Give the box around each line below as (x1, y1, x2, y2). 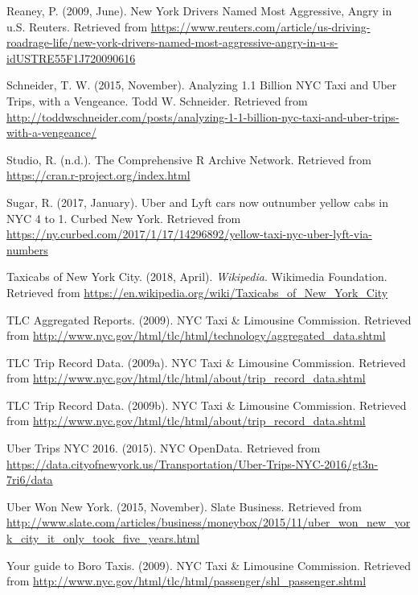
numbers (6, 241, 48, 258)
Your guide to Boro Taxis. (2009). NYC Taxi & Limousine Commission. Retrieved (6, 556, 412, 573)
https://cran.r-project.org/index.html (6, 167, 191, 184)
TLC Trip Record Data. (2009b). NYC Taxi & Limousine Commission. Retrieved (6, 396, 407, 413)
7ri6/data (6, 471, 53, 488)
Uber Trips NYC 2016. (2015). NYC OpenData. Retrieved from (6, 440, 321, 457)
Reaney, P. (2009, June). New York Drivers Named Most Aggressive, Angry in (6, 2, 392, 19)
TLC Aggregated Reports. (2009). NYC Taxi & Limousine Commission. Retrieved (6, 311, 412, 328)
